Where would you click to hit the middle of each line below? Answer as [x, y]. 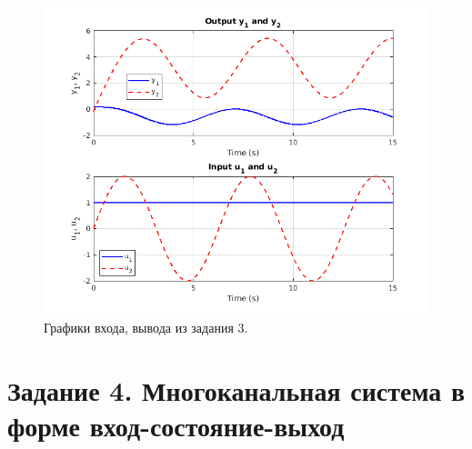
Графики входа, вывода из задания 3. [146, 328]
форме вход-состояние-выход [176, 426]
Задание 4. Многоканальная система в [236, 389]
